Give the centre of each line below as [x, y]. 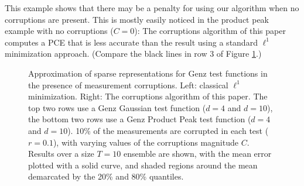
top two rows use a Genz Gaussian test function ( [117, 107]
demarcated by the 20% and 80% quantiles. [106, 176]
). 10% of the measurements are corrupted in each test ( [168, 130]
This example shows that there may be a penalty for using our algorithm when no [152, 8]
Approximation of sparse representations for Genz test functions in [148, 73]
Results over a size [61, 154]
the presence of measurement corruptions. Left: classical [128, 85]
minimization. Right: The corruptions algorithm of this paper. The [148, 96]
